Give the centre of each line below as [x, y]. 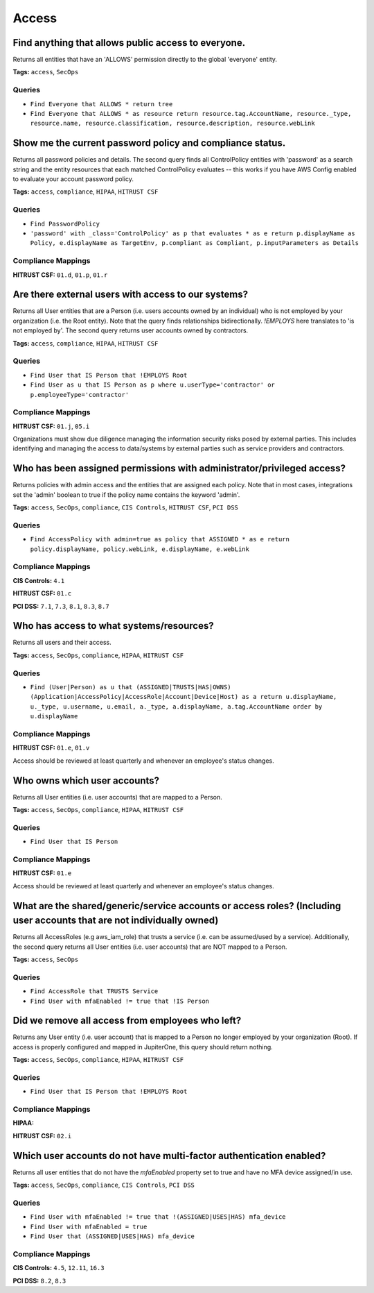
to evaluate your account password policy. [73, 179]
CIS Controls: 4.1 [39, 580]
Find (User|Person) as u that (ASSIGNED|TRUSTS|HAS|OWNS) [131, 687]
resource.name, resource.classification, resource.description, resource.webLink [172, 124]
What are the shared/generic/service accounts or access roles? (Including [177, 906]
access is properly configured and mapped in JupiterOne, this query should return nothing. [143, 1047]
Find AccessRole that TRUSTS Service [94, 991]
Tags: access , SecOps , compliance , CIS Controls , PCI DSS [104, 1185]
